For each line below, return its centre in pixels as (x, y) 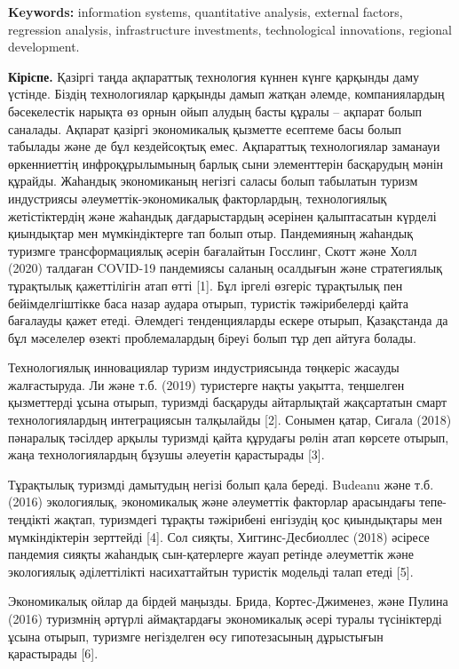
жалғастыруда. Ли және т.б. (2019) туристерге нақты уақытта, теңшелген (206, 384)
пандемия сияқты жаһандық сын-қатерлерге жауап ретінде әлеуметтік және (211, 554)
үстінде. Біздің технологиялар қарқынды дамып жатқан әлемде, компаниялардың (226, 94)
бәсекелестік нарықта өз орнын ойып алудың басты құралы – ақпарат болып (215, 111)
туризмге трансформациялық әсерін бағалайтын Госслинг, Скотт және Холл (213, 250)
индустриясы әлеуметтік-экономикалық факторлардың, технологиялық (198, 198)
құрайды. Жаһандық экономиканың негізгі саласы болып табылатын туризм (213, 181)
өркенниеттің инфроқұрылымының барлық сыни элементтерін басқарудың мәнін (226, 163)
